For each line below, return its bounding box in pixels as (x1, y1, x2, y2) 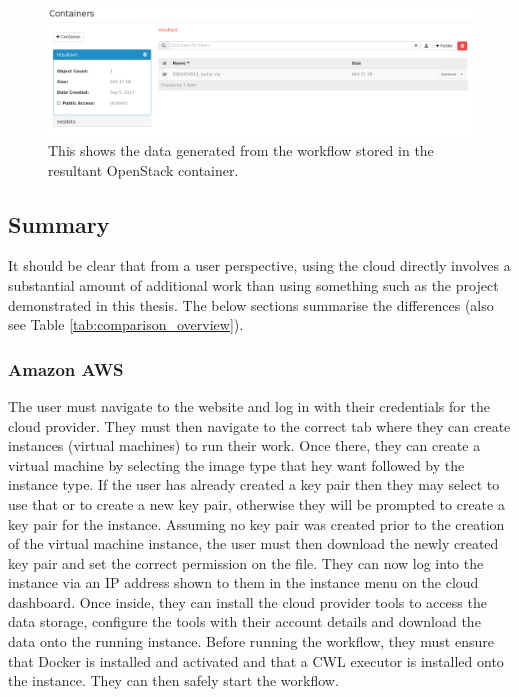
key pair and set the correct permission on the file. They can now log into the (8, 552, 484, 573)
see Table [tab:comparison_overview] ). (8, 314, 244, 335)
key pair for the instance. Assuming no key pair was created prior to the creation (8, 513, 505, 534)
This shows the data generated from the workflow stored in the (48, 139, 434, 160)
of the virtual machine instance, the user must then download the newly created (8, 533, 499, 554)
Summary (8, 208, 110, 239)
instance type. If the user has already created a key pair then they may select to (8, 474, 500, 495)
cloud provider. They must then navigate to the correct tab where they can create (8, 415, 511, 436)
